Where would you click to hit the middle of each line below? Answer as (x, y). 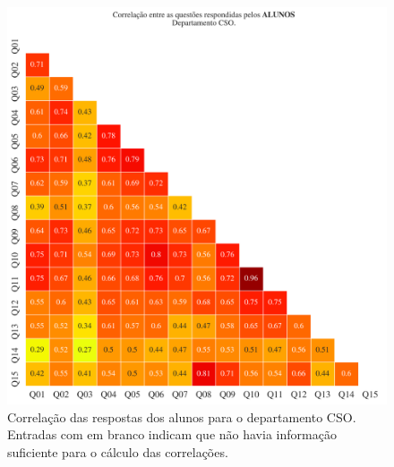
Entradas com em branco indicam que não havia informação (172, 434)
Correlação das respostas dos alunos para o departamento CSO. (182, 416)
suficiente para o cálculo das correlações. (118, 451)
